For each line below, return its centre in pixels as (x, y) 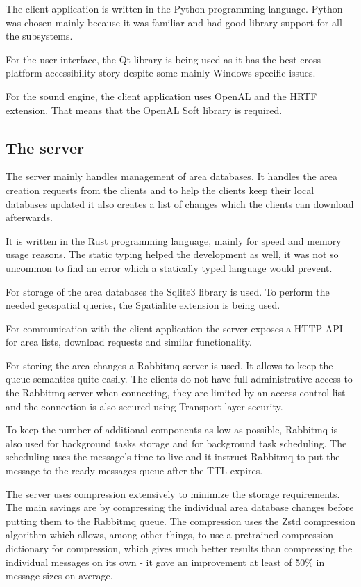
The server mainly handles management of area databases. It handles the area (172, 176)
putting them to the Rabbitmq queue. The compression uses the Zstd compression (180, 521)
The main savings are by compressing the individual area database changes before (180, 507)
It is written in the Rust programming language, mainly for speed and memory (174, 240)
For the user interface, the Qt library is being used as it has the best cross (163, 59)
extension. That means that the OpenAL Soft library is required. (144, 110)
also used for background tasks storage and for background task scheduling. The (176, 443)
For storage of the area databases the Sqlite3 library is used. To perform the (168, 291)
